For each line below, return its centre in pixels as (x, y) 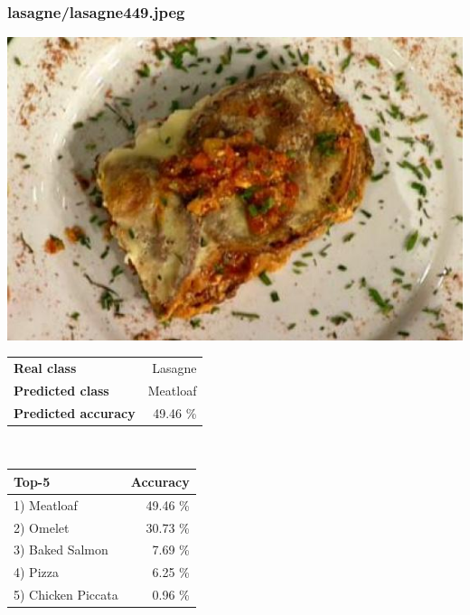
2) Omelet (42, 527)
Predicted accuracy (75, 412)
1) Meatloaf (46, 504)
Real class (45, 367)
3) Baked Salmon (61, 550)
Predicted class (61, 390)
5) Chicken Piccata (66, 595)
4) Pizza (36, 572)
